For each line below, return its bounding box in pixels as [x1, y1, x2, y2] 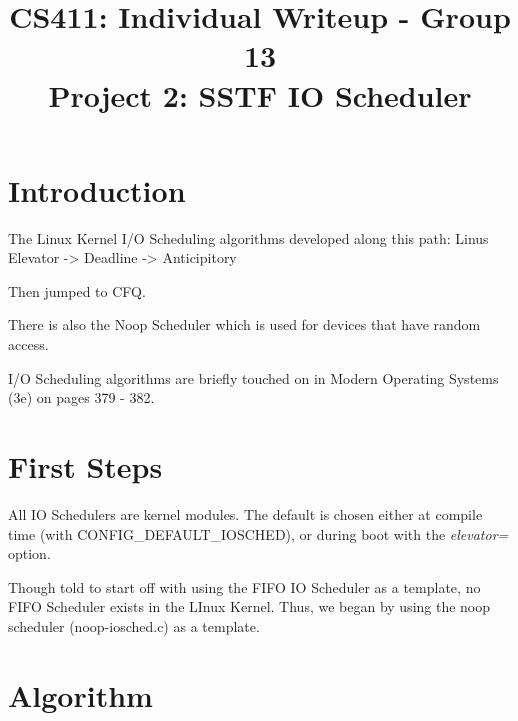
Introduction [8, 169, 186, 210]
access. [8, 334, 49, 355]
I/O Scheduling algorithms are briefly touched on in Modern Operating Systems [8, 367, 499, 388]
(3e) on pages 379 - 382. [8, 387, 155, 408]
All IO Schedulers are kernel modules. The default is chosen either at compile [8, 503, 483, 524]
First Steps [8, 446, 163, 487]
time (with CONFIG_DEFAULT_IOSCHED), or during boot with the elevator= [8, 523, 509, 544]
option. [8, 543, 51, 564]
